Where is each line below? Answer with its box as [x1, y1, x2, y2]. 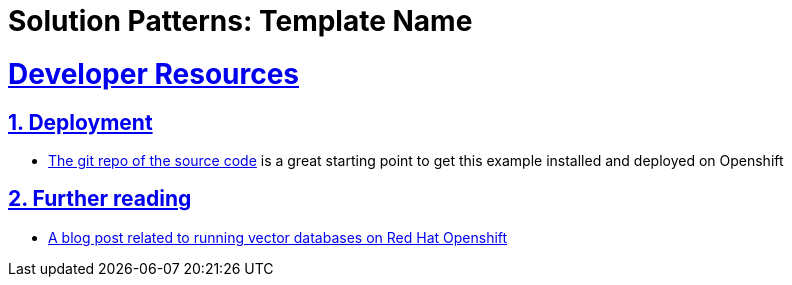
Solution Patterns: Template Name [8, 4, 473, 38]
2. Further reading [8, 186, 192, 212]
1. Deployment [8, 109, 153, 135]
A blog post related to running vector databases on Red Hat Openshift [48, 228, 508, 246]
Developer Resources [8, 56, 300, 91]
